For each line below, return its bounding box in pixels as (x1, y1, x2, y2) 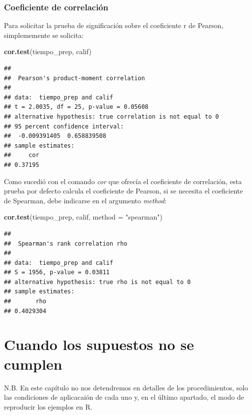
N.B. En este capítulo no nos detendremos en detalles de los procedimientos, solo (4, 382, 248, 392)
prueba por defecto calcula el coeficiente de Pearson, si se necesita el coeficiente (4, 186, 243, 196)
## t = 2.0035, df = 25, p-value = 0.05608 (4, 103, 149, 111)
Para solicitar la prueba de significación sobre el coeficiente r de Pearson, (4, 20, 223, 31)
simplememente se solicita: (4, 30, 84, 40)
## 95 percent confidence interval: (4, 123, 124, 130)
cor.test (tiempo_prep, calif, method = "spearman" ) (4, 212, 162, 222)
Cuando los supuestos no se (4, 334, 194, 354)
